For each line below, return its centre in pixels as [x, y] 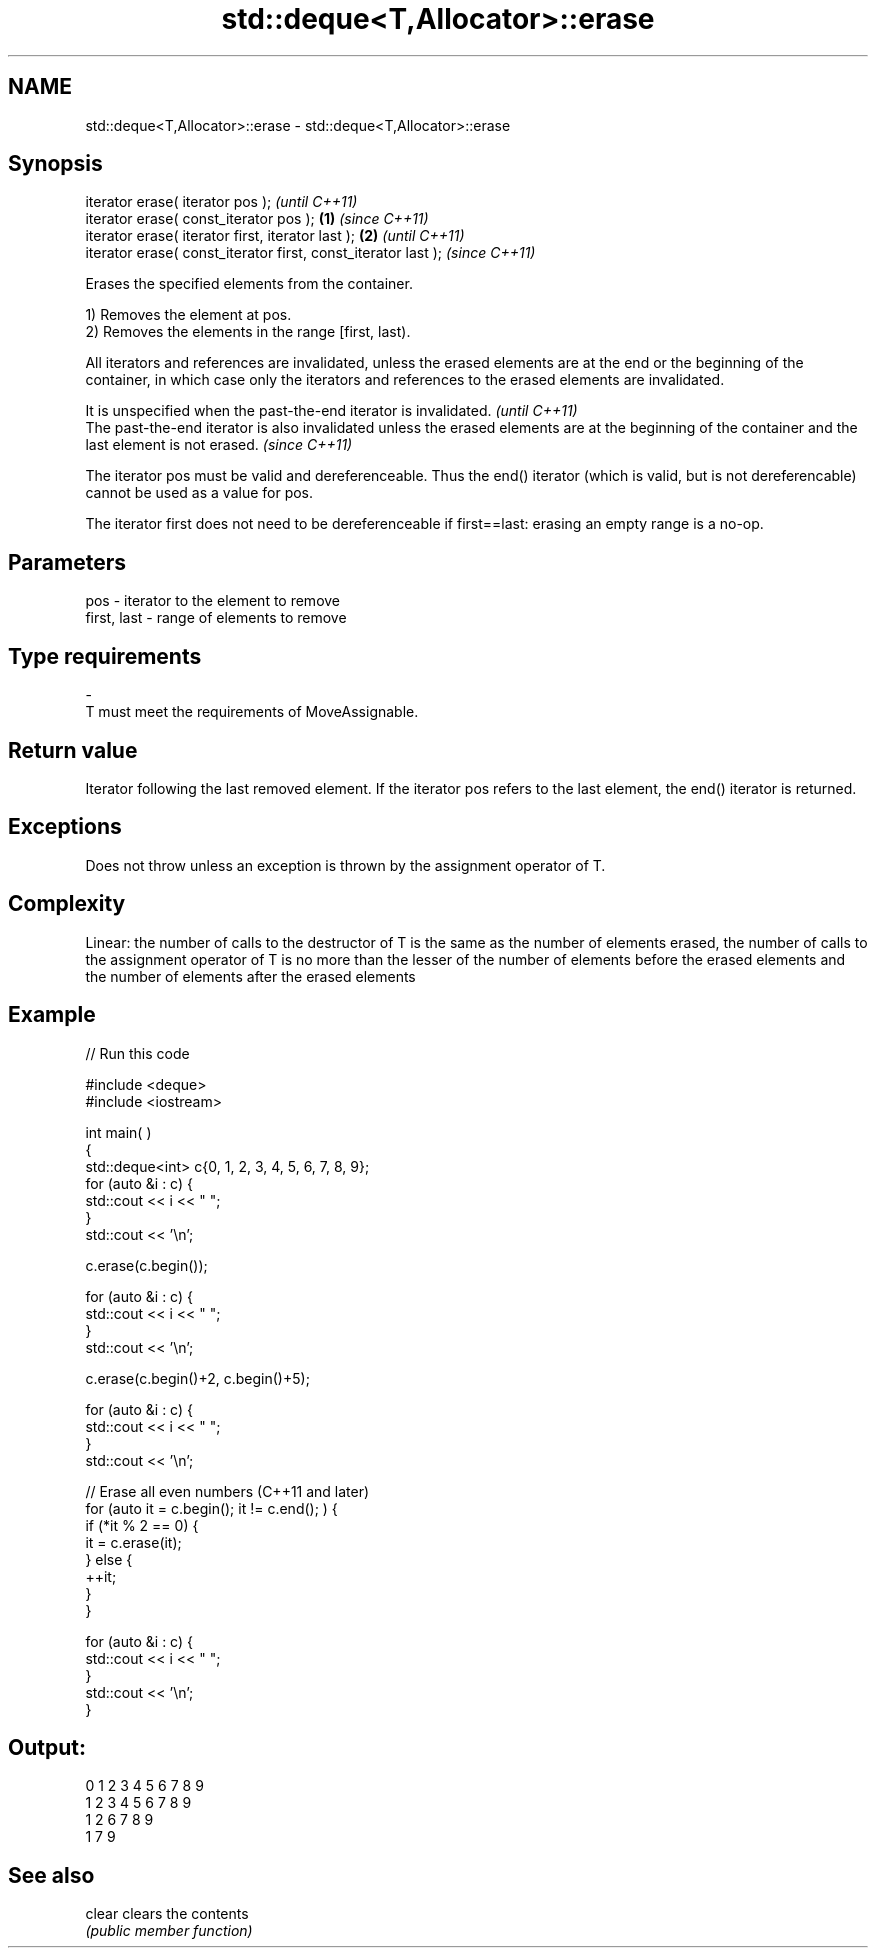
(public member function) [169, 1931]
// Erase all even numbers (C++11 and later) [227, 1491]
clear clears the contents [167, 1914]
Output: [47, 1747]
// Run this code [137, 1053]
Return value [73, 750]
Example [52, 1015]
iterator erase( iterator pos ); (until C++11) [221, 202]
